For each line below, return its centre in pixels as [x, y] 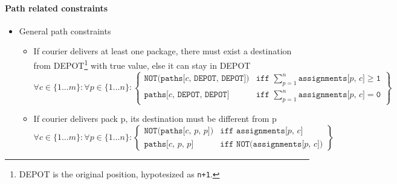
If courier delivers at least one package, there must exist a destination [163, 51]
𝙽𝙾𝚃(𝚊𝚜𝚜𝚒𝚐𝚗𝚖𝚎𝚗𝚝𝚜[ [270, 144]
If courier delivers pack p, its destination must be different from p [155, 119]
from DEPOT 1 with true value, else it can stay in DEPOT [142, 64]
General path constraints [65, 30]
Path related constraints [56, 8]
